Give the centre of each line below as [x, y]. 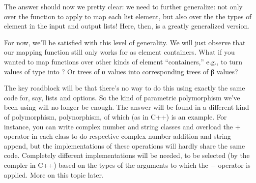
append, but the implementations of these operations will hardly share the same [125, 145]
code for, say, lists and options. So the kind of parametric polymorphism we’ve [122, 97]
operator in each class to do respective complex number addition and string [118, 136]
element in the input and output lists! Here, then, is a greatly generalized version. [127, 26]
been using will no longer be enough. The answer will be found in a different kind [127, 107]
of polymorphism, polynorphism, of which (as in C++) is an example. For [115, 116]
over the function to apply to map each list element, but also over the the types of [128, 16]
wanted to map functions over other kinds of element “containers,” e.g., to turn [123, 61]
